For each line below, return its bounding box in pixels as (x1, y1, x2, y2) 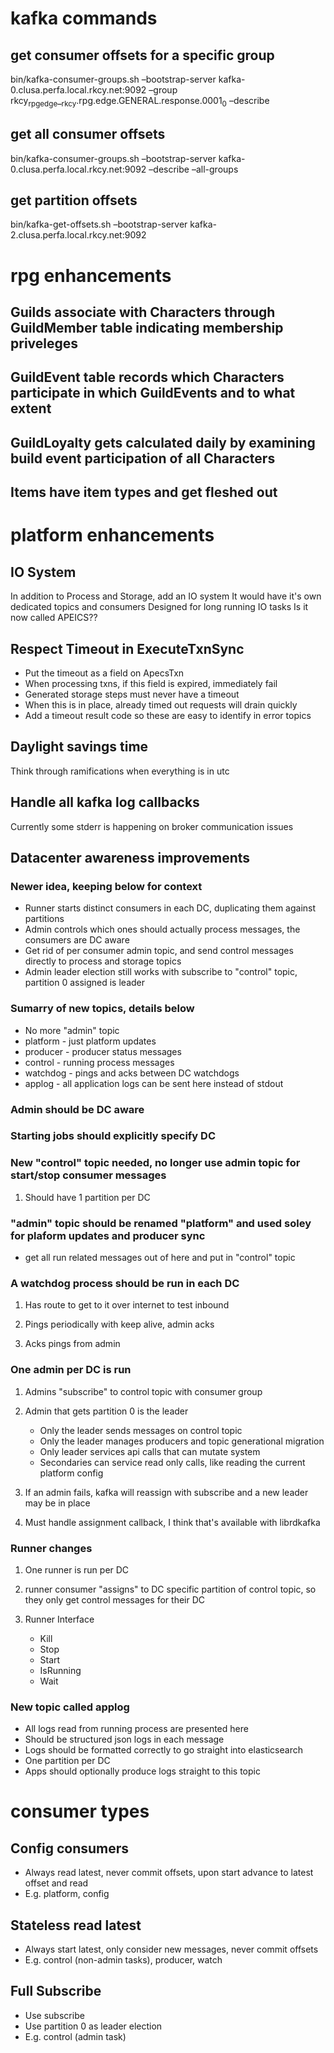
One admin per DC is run (10, 1363, 132, 1377)
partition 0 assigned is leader (24, 977, 146, 989)
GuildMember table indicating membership (10, 320, 284, 336)
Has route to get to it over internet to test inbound (24, 1299, 230, 1311)
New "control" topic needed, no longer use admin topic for (10, 1156, 301, 1170)
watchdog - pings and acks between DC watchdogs (24, 1067, 240, 1079)
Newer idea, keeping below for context (10, 879, 203, 893)
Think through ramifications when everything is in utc (10, 765, 230, 777)
